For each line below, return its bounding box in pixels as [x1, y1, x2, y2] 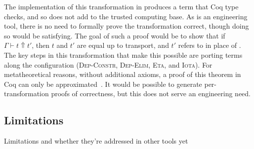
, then [32, 40, 50, 50]
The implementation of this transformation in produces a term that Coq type [4, 1, 239, 11]
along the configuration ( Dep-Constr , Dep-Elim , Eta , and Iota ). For [4, 59, 212, 70]
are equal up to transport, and [77, 40, 169, 50]
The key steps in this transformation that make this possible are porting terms [4, 49, 243, 60]
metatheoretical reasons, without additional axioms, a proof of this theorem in [4, 69, 241, 79]
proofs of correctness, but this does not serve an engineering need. [51, 88, 251, 99]
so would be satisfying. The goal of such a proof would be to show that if [4, 30, 225, 40]
